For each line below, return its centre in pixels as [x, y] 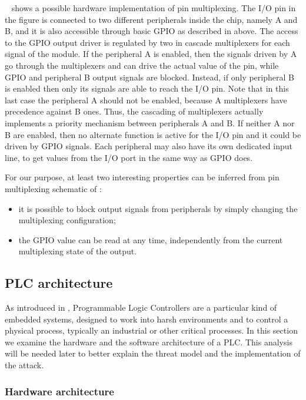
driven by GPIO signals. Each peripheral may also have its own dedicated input [149, 146]
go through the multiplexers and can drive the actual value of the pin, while [142, 65]
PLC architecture [59, 283]
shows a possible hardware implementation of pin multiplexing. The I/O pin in [154, 8]
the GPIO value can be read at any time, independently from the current [151, 239]
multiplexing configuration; [67, 220]
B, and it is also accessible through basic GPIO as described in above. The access [152, 31]
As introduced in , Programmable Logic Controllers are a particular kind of [141, 307]
